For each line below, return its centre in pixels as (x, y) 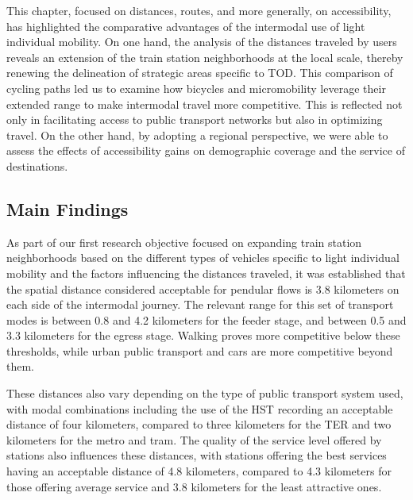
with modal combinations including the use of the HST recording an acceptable (200, 408)
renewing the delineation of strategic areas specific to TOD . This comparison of (200, 73)
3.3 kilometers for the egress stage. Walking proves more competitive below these (203, 335)
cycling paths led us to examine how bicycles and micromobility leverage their (196, 88)
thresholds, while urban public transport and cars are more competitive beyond (200, 350)
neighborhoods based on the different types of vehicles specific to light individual (203, 258)
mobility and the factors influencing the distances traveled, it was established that (206, 273)
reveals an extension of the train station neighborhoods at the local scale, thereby (205, 57)
